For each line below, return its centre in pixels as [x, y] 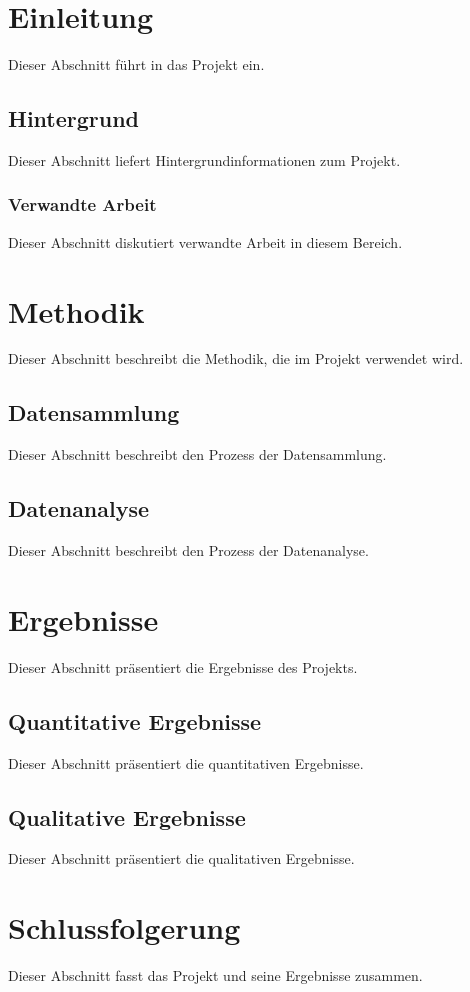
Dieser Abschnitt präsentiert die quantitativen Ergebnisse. [186, 762]
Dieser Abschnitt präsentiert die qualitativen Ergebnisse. [181, 858]
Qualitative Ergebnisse [127, 816]
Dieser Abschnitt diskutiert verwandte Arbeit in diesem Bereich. [205, 241]
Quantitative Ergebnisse [135, 720]
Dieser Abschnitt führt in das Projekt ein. [136, 64]
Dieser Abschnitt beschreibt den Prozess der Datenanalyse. [188, 550]
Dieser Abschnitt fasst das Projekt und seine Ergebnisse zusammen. [215, 975]
